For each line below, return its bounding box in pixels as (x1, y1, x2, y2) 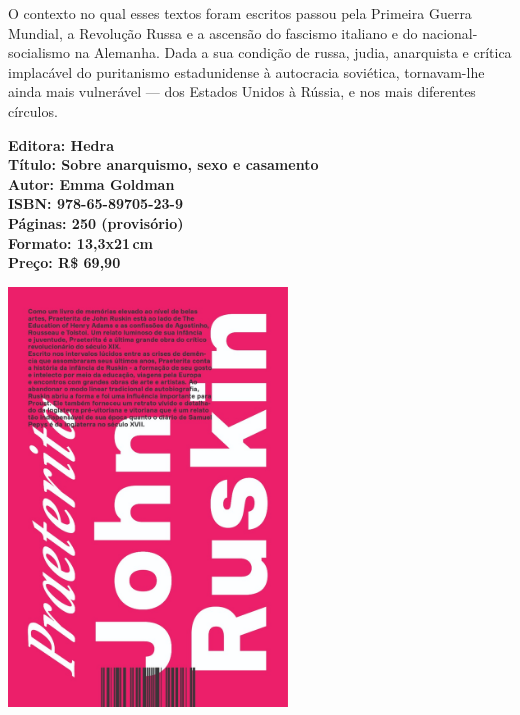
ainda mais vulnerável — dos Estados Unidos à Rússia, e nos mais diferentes (8, 81, 476, 102)
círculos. (8, 100, 58, 121)
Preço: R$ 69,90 (8, 252, 121, 273)
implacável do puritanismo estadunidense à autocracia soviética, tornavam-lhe (8, 61, 485, 82)
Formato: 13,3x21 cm (8, 232, 153, 253)
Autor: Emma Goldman (8, 173, 175, 194)
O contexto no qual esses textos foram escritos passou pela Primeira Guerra (8, 3, 472, 23)
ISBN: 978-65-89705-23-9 (8, 193, 184, 214)
